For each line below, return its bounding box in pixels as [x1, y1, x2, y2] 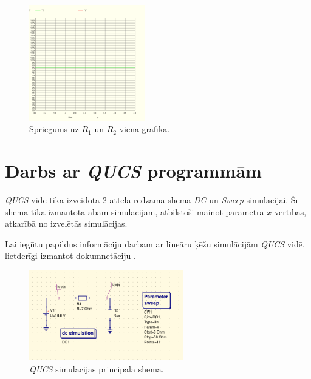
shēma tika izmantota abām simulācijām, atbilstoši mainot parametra [5, 205, 264, 218]
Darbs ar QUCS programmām [5, 158, 262, 184]
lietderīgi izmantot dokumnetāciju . [5, 249, 136, 262]
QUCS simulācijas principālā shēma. [29, 362, 164, 375]
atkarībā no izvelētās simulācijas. [5, 217, 128, 230]
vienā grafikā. [119, 122, 170, 135]
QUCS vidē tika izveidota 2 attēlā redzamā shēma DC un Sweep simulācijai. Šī [5, 193, 298, 206]
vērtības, [274, 205, 307, 218]
